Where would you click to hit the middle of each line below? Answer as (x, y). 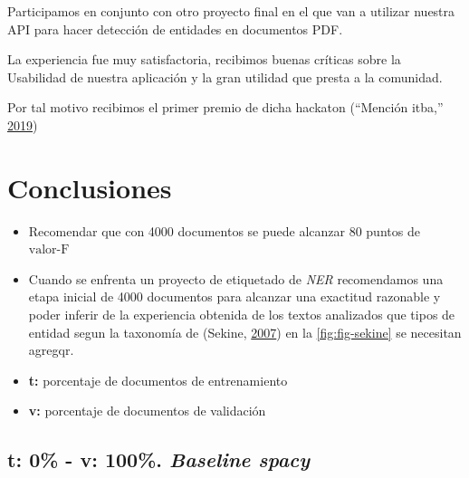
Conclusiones (90, 187)
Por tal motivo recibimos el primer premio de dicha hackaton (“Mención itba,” (225, 107)
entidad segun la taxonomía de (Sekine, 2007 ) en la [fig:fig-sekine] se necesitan (245, 332)
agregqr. (51, 350)
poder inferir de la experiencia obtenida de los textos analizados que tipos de (242, 315)
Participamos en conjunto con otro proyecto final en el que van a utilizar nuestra (231, 11)
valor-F (49, 250)
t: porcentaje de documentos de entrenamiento (158, 380)
